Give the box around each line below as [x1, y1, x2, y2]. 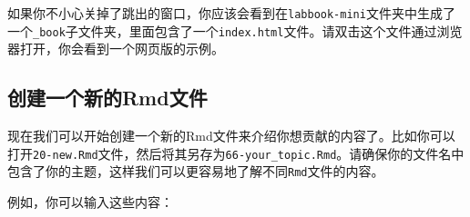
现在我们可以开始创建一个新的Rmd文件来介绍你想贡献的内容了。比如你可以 [7, 126, 455, 145]
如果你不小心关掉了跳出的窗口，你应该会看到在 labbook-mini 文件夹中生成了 [7, 4, 455, 22]
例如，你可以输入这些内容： [7, 192, 173, 212]
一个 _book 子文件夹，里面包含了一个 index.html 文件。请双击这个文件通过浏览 [7, 21, 463, 40]
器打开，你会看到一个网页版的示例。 [7, 39, 224, 58]
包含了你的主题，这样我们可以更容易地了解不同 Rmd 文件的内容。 [7, 162, 384, 181]
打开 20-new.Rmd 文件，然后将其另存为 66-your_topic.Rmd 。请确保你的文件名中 [7, 143, 465, 163]
